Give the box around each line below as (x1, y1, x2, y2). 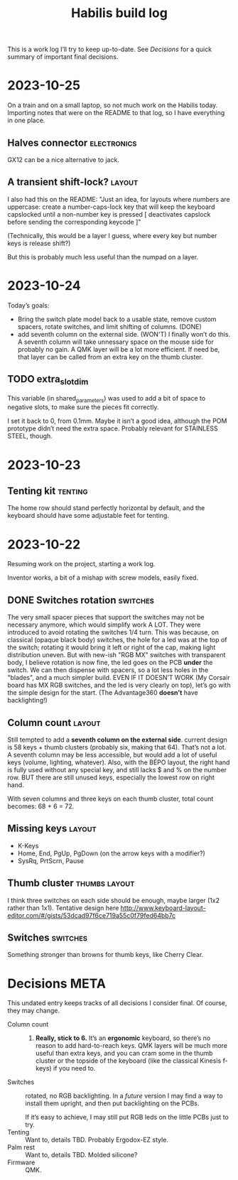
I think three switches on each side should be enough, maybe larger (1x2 (7, 896, 220, 904)
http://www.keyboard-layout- (120, 904, 206, 912)
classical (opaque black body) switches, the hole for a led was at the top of (7, 636, 227, 644)
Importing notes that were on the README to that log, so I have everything (7, 109, 225, 117)
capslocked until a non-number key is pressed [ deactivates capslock (7, 210, 211, 218)
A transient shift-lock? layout (7, 176, 139, 188)
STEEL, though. (7, 432, 53, 440)
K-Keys (17, 841, 39, 850)
